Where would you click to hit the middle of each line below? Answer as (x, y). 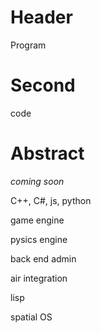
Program (28, 45)
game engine (37, 220)
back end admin (43, 258)
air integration (39, 278)
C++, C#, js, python (51, 200)
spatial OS (31, 317)
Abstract (47, 153)
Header (41, 17)
